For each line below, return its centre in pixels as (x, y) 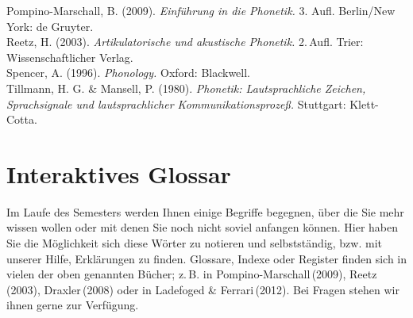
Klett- (364, 103)
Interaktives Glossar (119, 173)
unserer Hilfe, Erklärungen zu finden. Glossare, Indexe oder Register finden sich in (207, 258)
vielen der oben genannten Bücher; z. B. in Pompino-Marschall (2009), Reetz (192, 274)
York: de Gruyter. (50, 26)
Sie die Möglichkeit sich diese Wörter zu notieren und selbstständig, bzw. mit (194, 243)
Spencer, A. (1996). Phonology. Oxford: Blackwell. (129, 73)
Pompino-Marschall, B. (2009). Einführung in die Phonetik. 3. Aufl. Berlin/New (201, 10)
